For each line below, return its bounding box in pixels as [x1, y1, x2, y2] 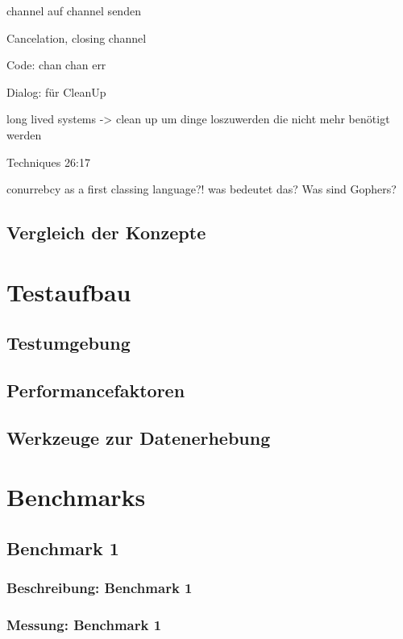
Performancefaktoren [6, 378, 185, 403]
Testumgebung [6, 330, 131, 355]
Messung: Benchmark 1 [6, 615, 162, 635]
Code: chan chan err [6, 56, 106, 73]
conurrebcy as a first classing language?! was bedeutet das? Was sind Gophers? [6, 180, 397, 197]
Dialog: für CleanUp [6, 83, 106, 100]
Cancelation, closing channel [6, 29, 147, 46]
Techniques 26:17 [6, 153, 90, 170]
